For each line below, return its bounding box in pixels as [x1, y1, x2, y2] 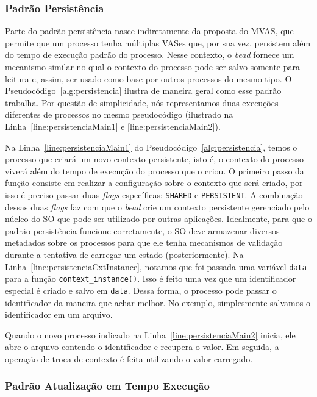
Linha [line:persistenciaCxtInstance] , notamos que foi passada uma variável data [5, 260, 307, 273]
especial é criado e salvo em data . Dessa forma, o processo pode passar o [5, 284, 277, 296]
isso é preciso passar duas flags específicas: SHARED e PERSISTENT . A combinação [5, 188, 303, 201]
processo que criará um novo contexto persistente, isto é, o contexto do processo [5, 152, 304, 165]
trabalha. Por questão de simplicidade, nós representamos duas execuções [5, 96, 279, 109]
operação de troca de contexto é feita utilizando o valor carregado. [5, 352, 253, 365]
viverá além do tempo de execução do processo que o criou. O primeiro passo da [5, 164, 304, 177]
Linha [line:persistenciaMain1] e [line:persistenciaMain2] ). [5, 120, 221, 132]
